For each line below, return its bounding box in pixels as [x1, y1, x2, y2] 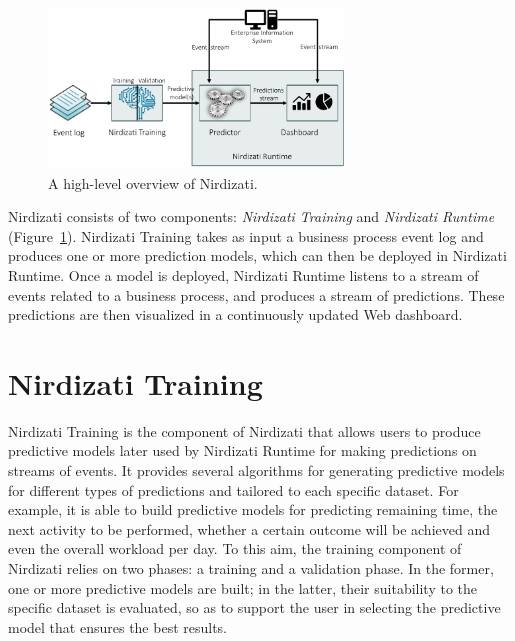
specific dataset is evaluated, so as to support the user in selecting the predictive [8, 597, 501, 618]
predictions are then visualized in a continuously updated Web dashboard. [8, 304, 463, 325]
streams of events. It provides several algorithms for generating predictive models [8, 460, 505, 481]
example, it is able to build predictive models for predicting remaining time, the [8, 499, 498, 520]
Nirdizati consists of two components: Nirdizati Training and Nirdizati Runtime [8, 206, 495, 227]
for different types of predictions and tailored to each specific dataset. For [8, 479, 459, 500]
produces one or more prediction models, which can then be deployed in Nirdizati [8, 245, 507, 266]
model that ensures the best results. [8, 616, 228, 637]
